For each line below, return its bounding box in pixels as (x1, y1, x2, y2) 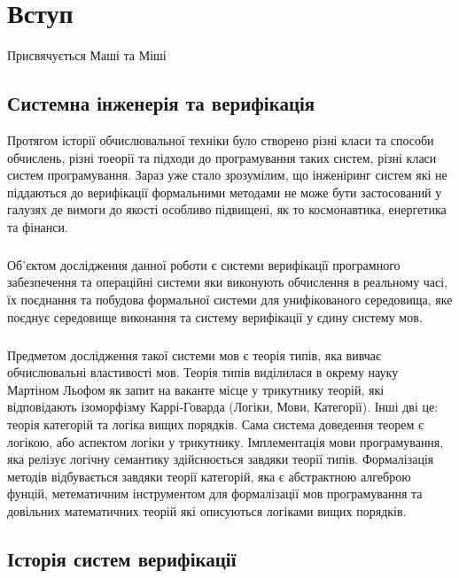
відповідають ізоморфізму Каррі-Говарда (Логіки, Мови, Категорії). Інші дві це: (7, 397, 439, 416)
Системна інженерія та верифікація (7, 89, 315, 117)
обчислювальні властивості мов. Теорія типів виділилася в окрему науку (7, 363, 399, 381)
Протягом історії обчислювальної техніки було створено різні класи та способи (7, 130, 434, 149)
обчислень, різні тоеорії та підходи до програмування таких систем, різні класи (7, 148, 437, 166)
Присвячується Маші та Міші (7, 46, 167, 65)
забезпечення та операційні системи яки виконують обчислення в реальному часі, (7, 273, 448, 291)
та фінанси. (7, 217, 68, 235)
